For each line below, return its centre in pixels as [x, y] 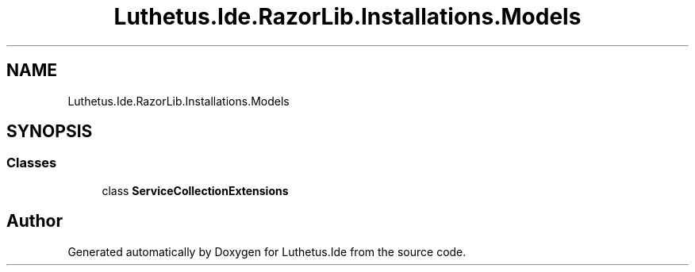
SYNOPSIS [50, 132]
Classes [32, 163]
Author [35, 221]
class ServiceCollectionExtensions [195, 190]
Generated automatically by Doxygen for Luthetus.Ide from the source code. [267, 251]
